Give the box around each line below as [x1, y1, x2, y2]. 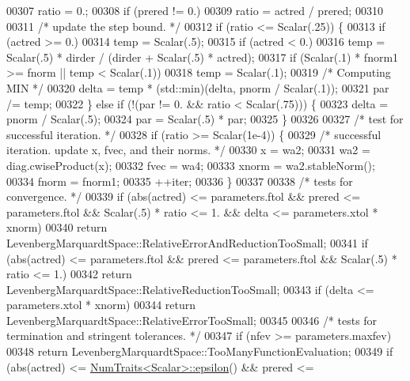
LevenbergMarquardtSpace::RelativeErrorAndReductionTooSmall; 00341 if [6, 234, 368, 251]
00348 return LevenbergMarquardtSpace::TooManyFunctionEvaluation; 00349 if [6, 343, 393, 360]
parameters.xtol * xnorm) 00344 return [6, 296, 196, 313]
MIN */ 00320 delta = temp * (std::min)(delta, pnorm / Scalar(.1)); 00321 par [6, 79, 389, 96]
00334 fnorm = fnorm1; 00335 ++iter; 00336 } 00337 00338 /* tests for [6, 172, 353, 189]
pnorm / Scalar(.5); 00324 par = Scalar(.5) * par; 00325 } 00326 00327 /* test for [6, 111, 404, 127]
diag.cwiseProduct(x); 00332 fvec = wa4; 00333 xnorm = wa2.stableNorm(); [6, 157, 375, 173]
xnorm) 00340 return [6, 219, 108, 236]
